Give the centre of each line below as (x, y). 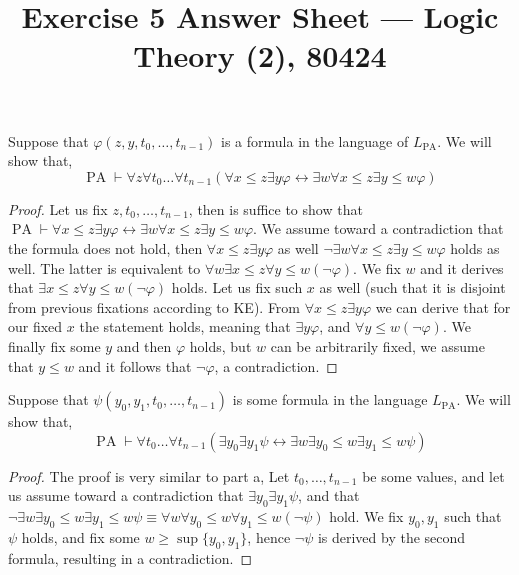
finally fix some (54, 345)
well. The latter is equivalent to (104, 267)
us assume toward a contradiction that (126, 495)
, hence (269, 536)
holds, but (220, 345)
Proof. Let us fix (58, 208)
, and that (329, 495)
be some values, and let (433, 475)
